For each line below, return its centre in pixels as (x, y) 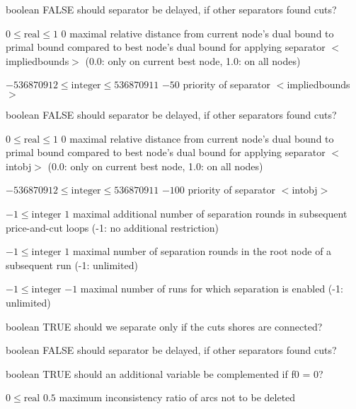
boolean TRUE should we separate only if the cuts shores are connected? (164, 326)
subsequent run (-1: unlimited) (72, 265)
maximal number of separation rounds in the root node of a (202, 251)
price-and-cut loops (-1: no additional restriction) (112, 227)
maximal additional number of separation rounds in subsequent (210, 213)
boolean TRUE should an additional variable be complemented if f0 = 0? (165, 373)
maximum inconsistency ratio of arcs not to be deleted (177, 397)
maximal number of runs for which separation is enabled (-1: (212, 289)
